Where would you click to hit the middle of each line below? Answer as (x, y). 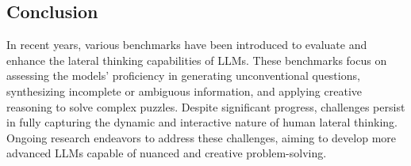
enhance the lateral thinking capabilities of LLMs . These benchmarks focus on (197, 60)
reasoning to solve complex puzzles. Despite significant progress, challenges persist (206, 106)
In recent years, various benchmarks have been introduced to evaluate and (187, 45)
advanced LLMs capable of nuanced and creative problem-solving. (167, 153)
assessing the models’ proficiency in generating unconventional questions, (183, 75)
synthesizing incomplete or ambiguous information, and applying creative (184, 91)
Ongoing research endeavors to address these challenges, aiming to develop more (201, 137)
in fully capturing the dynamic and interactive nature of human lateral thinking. (202, 122)
